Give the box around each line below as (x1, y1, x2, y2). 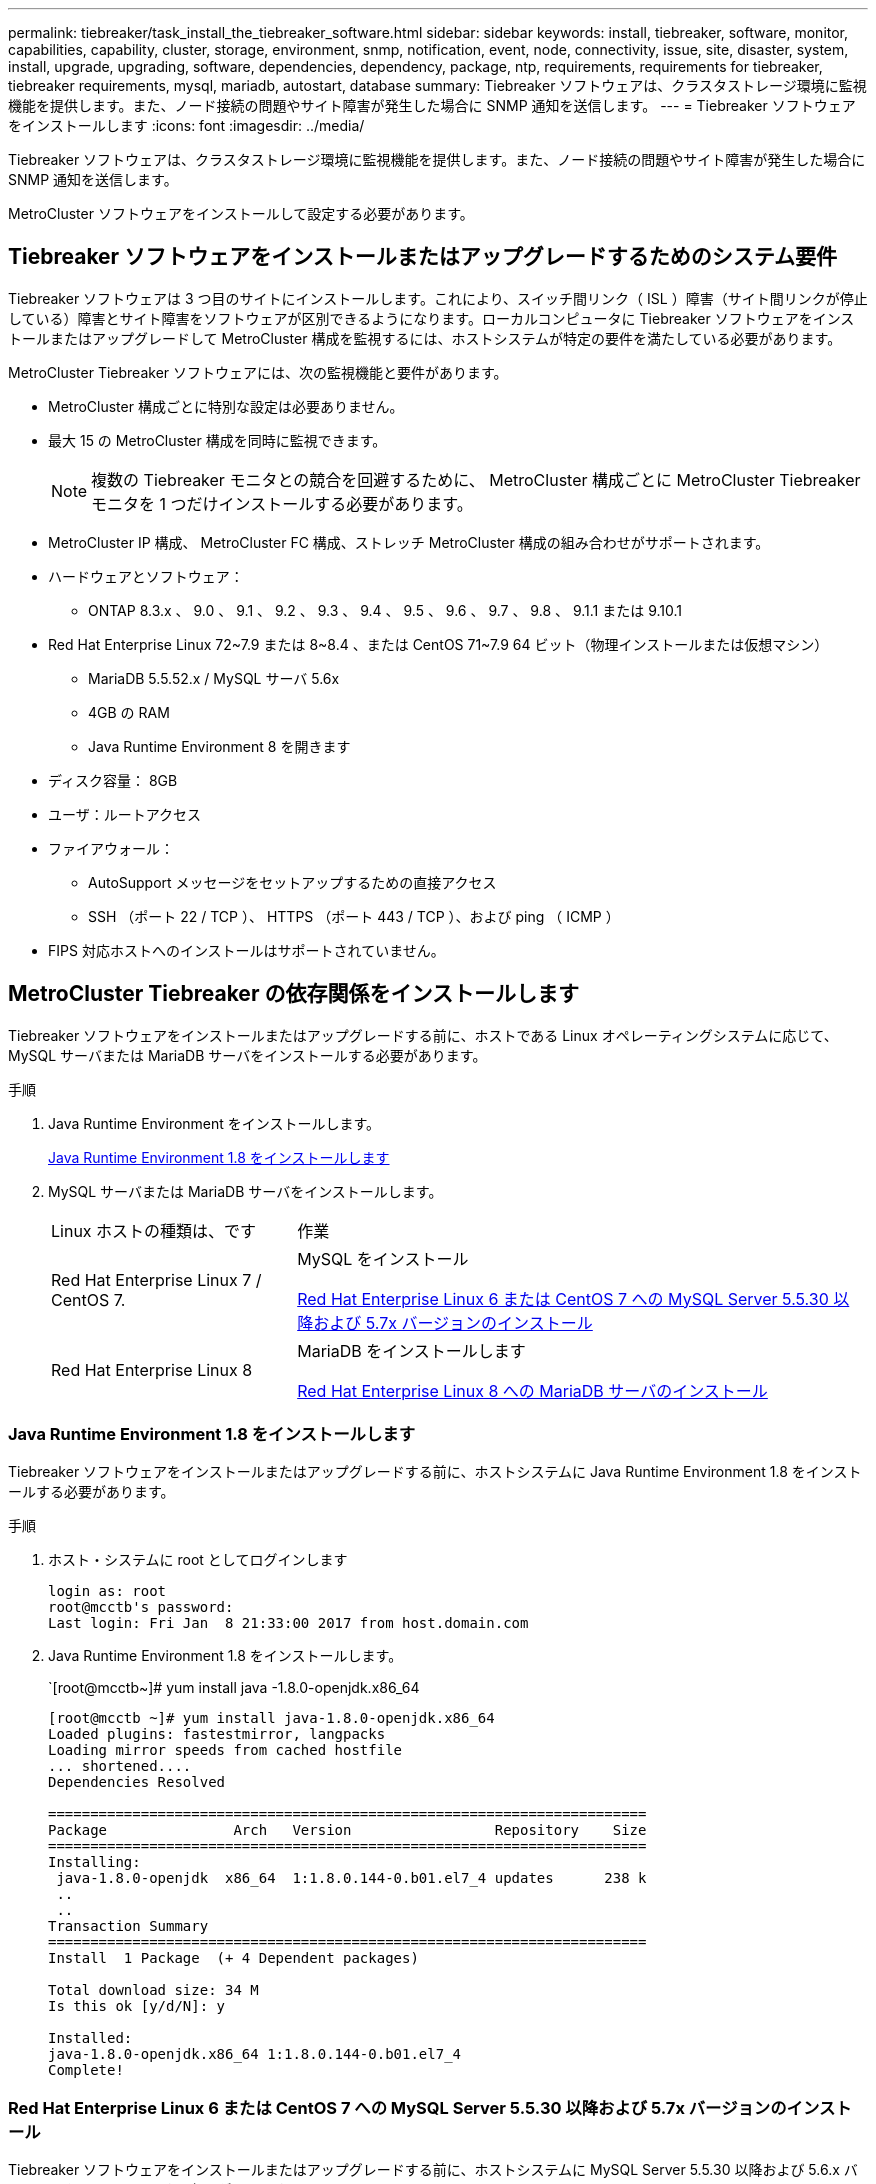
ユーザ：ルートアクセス (48, 805, 202, 823)
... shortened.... (48, 1758, 192, 1775)
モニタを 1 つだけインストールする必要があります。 (91, 493, 473, 514)
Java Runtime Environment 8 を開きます (88, 737, 351, 755)
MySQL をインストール (297, 1248, 469, 1269)
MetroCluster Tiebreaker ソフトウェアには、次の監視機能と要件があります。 (8, 363, 508, 381)
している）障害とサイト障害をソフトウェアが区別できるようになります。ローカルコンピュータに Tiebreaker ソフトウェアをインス (8, 309, 855, 327)
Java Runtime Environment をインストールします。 (48, 1114, 381, 1132)
